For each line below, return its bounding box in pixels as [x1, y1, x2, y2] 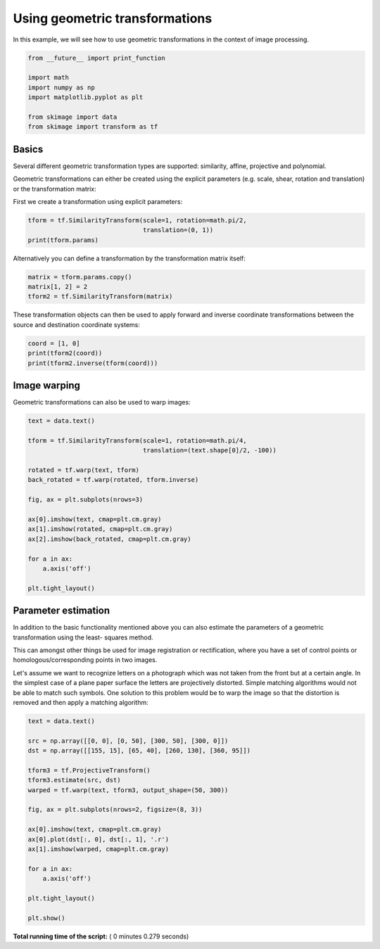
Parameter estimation [13, 605, 110, 617]
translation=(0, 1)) [142, 226, 214, 234]
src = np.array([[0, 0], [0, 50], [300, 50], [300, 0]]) [27, 737, 229, 745]
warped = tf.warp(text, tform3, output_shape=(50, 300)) [27, 786, 229, 794]
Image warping [13, 380, 80, 391]
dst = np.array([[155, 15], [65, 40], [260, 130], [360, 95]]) [27, 746, 251, 755]
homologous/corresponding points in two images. [13, 656, 158, 664]
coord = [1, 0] [27, 339, 80, 348]
